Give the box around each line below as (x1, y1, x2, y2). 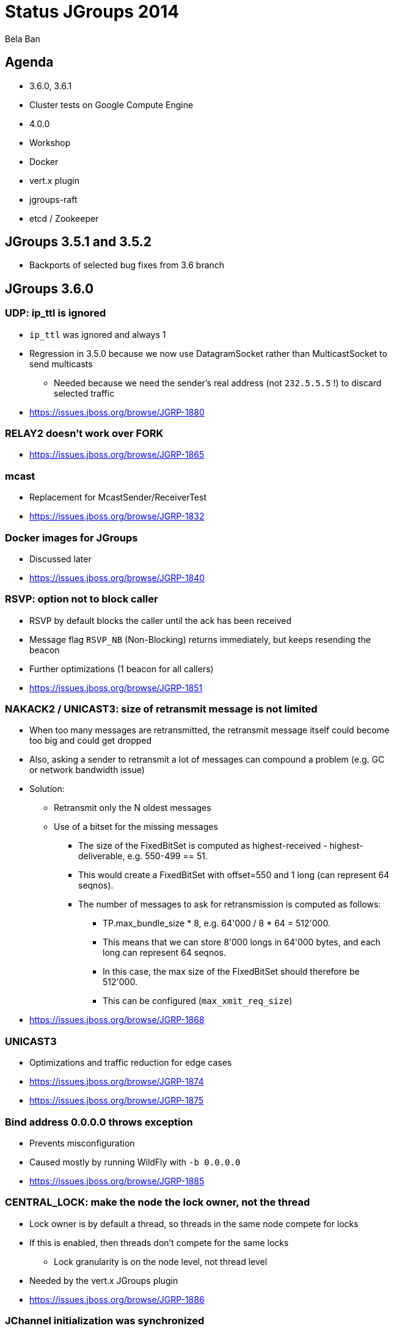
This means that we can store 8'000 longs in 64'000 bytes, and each (103, 937, 381, 948)
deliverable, (78, 851, 125, 862)
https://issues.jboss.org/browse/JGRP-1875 (29, 1095, 204, 1106)
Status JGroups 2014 (5, 1, 180, 22)
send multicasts (29, 358, 93, 369)
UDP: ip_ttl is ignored (5, 307, 106, 320)
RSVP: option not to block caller (5, 593, 158, 606)
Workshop (29, 137, 71, 148)
